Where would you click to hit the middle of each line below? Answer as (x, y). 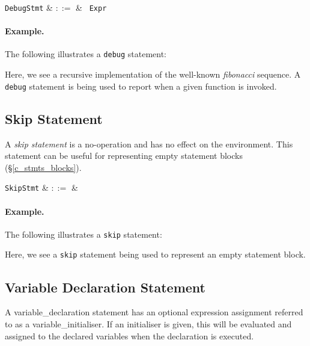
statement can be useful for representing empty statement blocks (124, 156)
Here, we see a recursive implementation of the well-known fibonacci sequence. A (153, 74)
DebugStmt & (29, 7)
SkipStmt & (27, 187)
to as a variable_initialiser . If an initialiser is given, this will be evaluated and (148, 323)
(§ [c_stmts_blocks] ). (43, 167)
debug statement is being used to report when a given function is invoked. (141, 86)
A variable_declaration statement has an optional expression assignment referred (154, 312)
